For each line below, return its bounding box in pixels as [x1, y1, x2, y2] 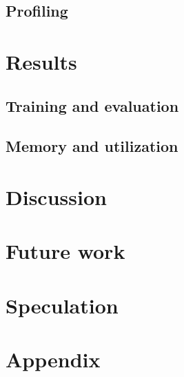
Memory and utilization [6, 135, 178, 157]
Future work [6, 237, 125, 265]
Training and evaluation [6, 95, 179, 116]
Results [6, 47, 77, 75]
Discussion [6, 182, 107, 211]
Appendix [6, 345, 101, 374]
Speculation [6, 291, 119, 319]
